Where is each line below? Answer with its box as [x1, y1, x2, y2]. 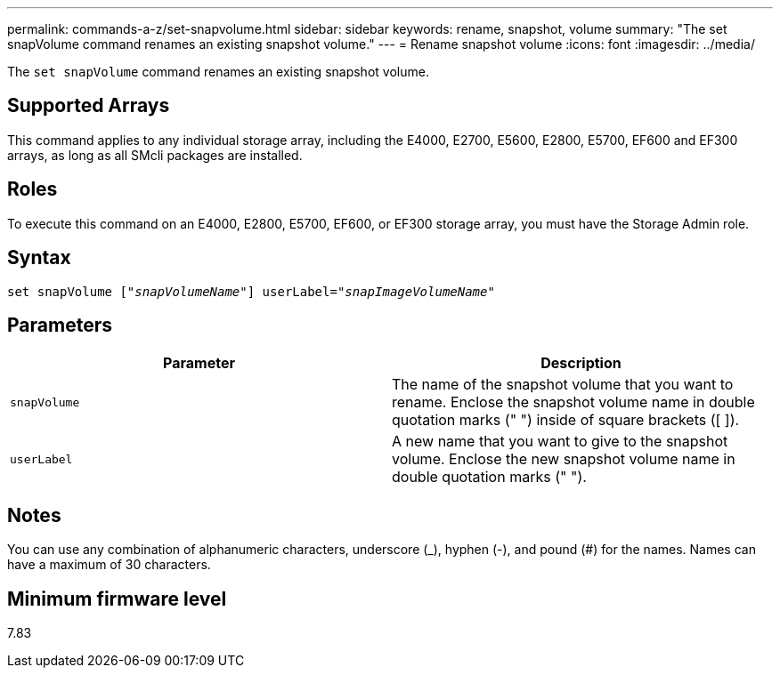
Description [540, 354, 622, 373]
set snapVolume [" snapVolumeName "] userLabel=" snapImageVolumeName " [7, 284, 495, 299]
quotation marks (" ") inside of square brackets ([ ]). [392, 411, 740, 430]
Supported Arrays [7, 94, 170, 117]
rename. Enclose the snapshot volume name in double [392, 393, 755, 412]
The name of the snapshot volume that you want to [392, 375, 734, 394]
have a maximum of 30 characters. [7, 557, 211, 573]
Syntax [7, 246, 71, 269]
